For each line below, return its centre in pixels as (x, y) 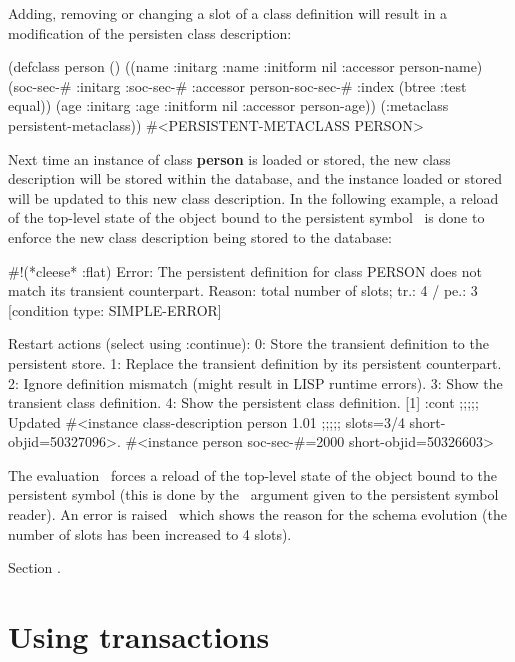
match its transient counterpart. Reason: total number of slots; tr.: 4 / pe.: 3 (243, 290)
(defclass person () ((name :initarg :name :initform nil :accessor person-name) (245, 66)
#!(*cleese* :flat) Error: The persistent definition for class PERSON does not (245, 270)
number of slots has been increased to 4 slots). (150, 533)
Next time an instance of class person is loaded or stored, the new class (229, 158)
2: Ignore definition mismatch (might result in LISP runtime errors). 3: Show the (255, 382)
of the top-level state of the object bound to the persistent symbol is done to (246, 217)
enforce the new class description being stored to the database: (200, 236)
